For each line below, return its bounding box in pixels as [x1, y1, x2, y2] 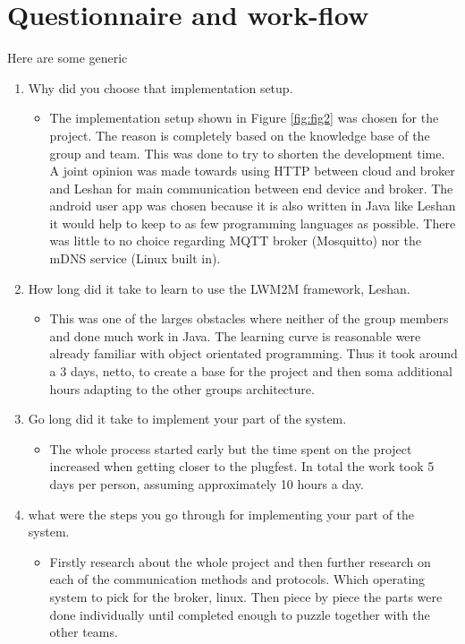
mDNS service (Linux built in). [49, 249, 221, 268]
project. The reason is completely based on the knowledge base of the [49, 125, 430, 144]
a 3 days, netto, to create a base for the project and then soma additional [49, 362, 452, 381]
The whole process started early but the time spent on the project [49, 439, 412, 458]
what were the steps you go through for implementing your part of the [28, 504, 415, 523]
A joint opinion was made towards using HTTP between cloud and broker [49, 161, 455, 180]
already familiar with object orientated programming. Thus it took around [49, 344, 458, 363]
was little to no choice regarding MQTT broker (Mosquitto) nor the [49, 231, 421, 250]
